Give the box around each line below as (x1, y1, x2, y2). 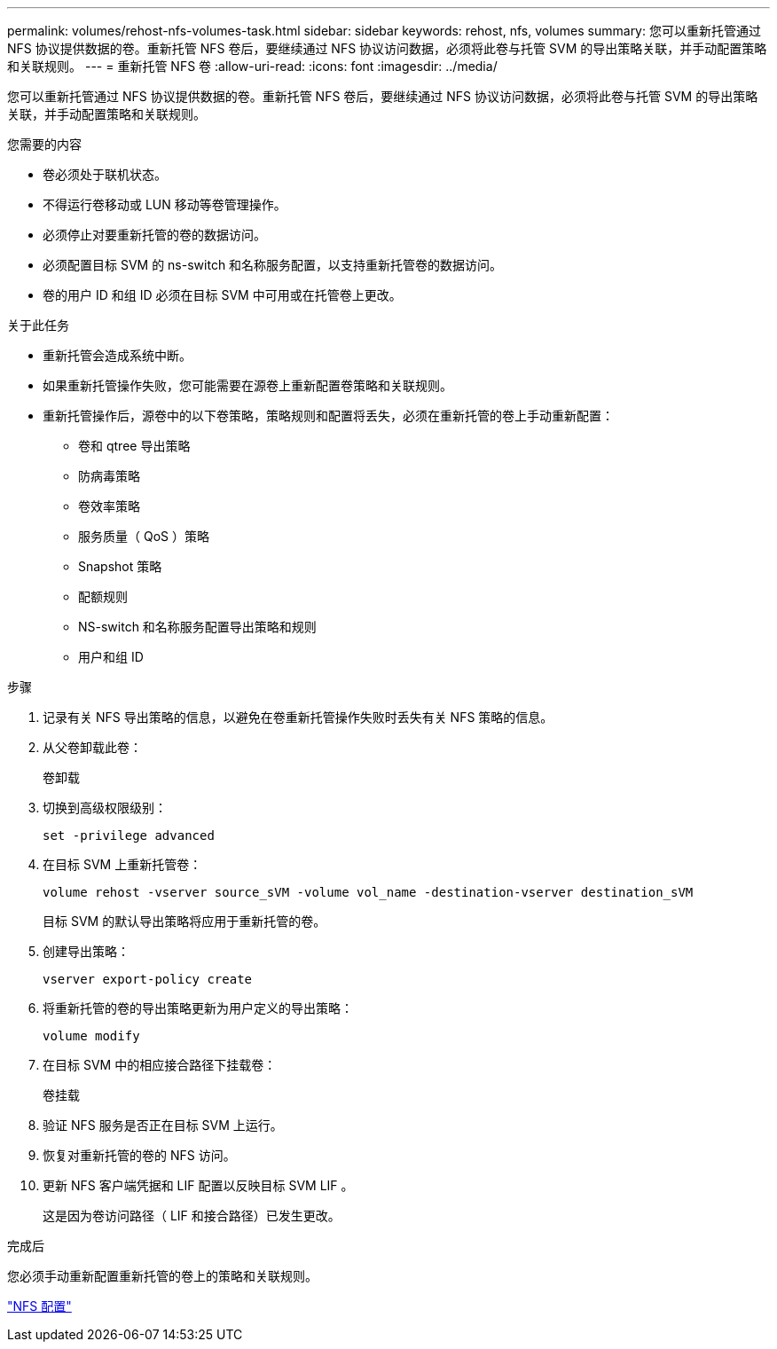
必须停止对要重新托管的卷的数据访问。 (43, 227, 266, 242)
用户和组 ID (78, 649, 144, 664)
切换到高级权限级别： (43, 800, 167, 815)
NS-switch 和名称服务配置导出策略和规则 (78, 619, 317, 634)
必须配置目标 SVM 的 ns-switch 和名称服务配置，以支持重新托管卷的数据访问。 (43, 257, 503, 272)
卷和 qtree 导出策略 (78, 438, 191, 453)
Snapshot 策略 (78, 559, 162, 574)
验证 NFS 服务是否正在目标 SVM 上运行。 (43, 1118, 283, 1133)
